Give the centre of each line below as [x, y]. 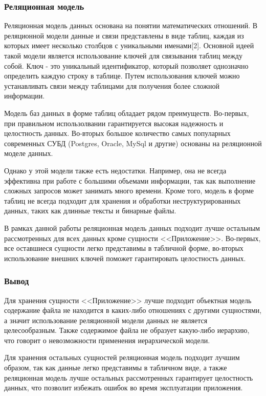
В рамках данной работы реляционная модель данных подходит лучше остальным [132, 227]
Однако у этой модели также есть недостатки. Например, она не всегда [115, 170]
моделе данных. [29, 153]
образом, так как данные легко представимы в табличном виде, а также [116, 368]
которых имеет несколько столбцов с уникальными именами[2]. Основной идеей [129, 45]
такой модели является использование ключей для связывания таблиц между [123, 55]
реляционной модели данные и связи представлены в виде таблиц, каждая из [124, 35]
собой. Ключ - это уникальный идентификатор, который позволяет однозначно [126, 65]
